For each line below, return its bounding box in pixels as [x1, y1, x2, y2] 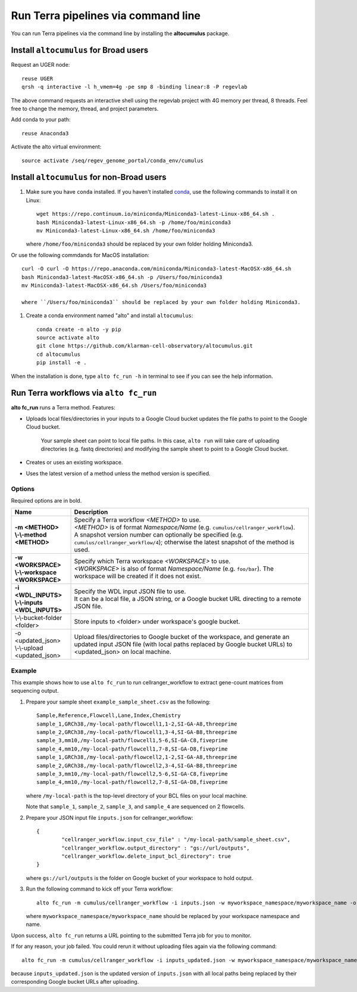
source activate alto [36, 334, 99, 341]
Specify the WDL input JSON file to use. [74, 587, 186, 596]
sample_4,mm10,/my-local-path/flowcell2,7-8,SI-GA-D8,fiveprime [36, 779, 228, 786]
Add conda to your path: [11, 116, 71, 123]
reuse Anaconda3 [21, 130, 69, 137]
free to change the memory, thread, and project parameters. [11, 105, 159, 113]
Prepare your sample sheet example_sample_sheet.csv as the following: [26, 698, 211, 705]
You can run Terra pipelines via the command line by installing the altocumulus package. [11, 30, 230, 37]
